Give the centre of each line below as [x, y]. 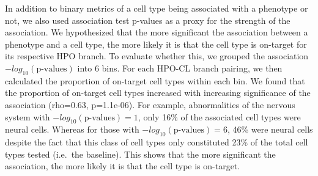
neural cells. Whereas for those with [72, 129]
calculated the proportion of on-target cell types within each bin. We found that [155, 80]
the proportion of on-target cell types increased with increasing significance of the [158, 93]
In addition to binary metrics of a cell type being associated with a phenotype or [157, 8]
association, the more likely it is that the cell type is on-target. [123, 166]
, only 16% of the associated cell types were [219, 116]
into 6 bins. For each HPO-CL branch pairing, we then [180, 68]
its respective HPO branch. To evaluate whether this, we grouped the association [157, 56]
